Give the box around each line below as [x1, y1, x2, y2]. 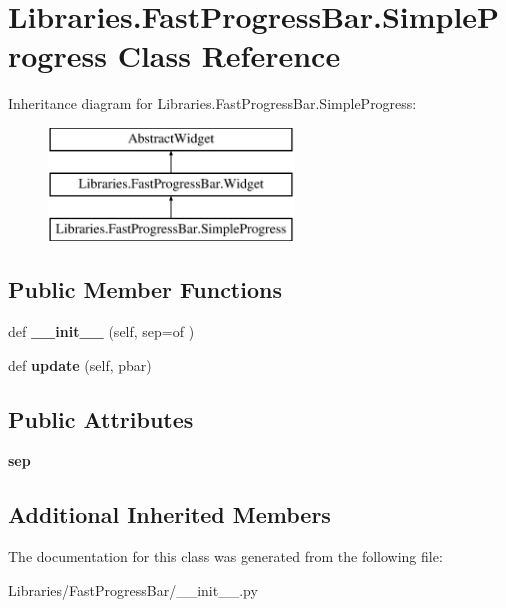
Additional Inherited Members [8, 499, 331, 530]
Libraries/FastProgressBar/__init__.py [8, 579, 258, 600]
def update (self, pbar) [8, 354, 152, 375]
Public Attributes [8, 403, 194, 434]
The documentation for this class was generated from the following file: [8, 546, 443, 567]
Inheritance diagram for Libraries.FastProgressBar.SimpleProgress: [8, 93, 417, 114]
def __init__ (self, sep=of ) [8, 321, 195, 342]
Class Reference [117, 35, 341, 76]
